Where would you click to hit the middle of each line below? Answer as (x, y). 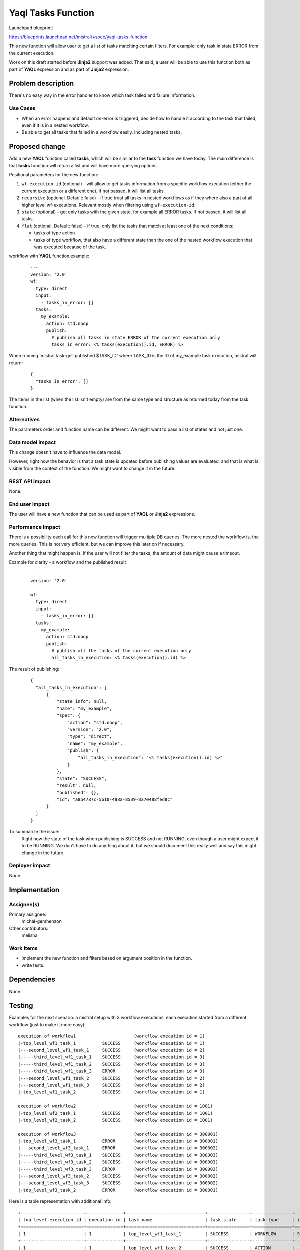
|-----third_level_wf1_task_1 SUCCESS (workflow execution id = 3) (112, 1057)
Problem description (42, 84)
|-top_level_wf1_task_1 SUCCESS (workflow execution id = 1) (112, 1043)
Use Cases (22, 108)
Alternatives (24, 419)
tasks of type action (55, 233)
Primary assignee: (28, 914)
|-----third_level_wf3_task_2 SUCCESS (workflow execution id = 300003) (118, 1162)
